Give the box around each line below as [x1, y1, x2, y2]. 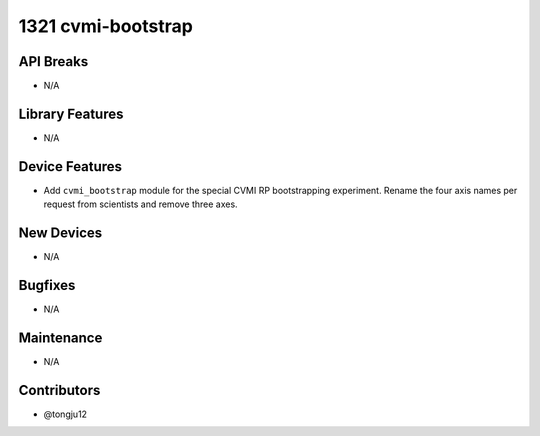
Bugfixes [18, 276, 76, 294]
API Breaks [18, 53, 89, 70]
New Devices [18, 225, 103, 242]
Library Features [18, 105, 124, 122]
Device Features [18, 158, 123, 175]
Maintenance [18, 329, 103, 346]
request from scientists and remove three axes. [43, 198, 239, 210]
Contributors [18, 381, 101, 399]
